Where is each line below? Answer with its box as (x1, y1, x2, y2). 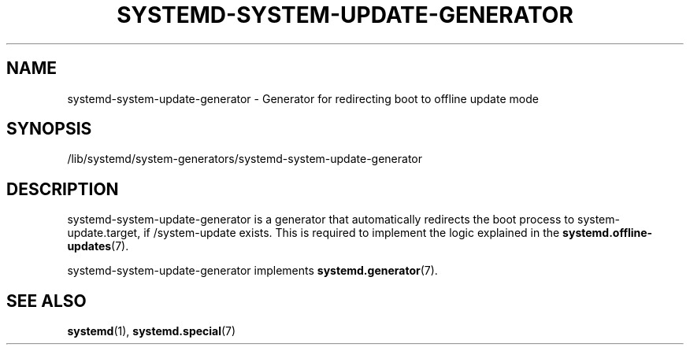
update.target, (67, 226, 141, 240)
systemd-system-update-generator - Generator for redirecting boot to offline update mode (67, 91, 539, 105)
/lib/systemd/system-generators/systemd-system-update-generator (67, 152, 423, 166)
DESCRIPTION (6, 179, 119, 199)
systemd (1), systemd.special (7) (67, 324, 236, 338)
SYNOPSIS (6, 119, 92, 139)
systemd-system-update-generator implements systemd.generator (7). (67, 264, 438, 278)
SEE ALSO (6, 290, 87, 311)
